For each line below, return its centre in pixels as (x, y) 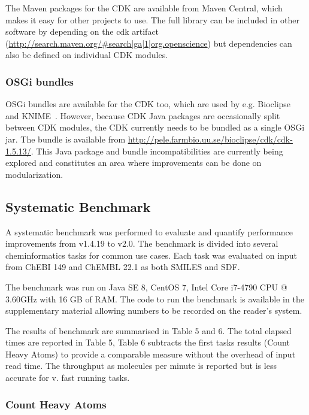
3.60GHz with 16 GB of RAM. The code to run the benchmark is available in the (155, 299)
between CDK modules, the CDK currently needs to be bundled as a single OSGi (155, 127)
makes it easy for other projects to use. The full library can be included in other (152, 19)
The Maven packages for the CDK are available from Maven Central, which (144, 8)
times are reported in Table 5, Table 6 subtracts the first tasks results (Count (148, 342)
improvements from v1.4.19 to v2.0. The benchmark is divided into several (142, 243)
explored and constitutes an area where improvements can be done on (134, 163)
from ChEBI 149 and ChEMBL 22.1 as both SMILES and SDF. (123, 267)
